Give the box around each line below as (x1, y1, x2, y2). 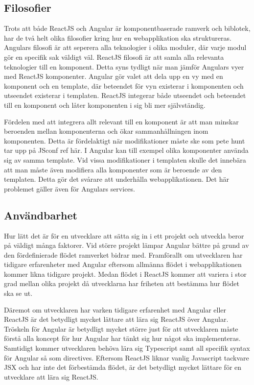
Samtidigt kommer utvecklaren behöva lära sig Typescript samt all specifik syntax (4, 343, 250, 353)
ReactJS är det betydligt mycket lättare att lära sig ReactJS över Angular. (4, 314, 229, 324)
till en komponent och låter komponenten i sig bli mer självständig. (4, 99, 206, 110)
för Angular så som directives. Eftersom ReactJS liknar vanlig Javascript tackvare (4, 352, 249, 362)
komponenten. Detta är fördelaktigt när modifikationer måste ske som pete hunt (4, 135, 245, 145)
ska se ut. (4, 288, 33, 298)
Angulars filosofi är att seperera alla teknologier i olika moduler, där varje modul (4, 42, 247, 52)
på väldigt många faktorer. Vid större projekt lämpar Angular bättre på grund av (4, 240, 249, 250)
